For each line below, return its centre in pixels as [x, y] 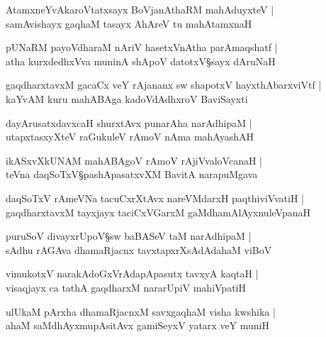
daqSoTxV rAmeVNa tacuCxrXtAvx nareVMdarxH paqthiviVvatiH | [155, 198]
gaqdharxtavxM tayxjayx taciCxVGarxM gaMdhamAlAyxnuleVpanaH [158, 212]
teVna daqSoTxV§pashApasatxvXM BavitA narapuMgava [132, 174]
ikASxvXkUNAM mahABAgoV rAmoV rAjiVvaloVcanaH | [134, 160]
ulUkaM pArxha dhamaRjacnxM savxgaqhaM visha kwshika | [141, 311]
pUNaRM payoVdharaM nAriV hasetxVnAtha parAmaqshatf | [142, 47]
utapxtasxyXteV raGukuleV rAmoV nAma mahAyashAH [130, 137]
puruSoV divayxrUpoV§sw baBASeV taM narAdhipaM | [129, 236]
